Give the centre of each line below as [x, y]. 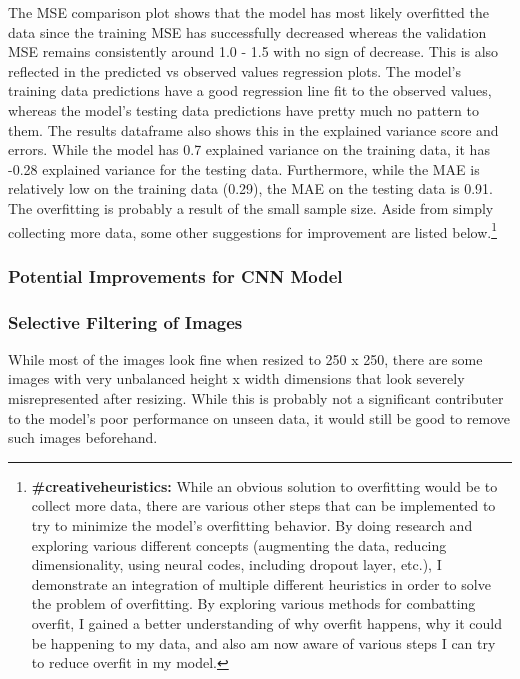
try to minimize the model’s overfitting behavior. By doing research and [252, 525]
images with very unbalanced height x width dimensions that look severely [236, 378]
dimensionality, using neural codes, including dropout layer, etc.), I [236, 564]
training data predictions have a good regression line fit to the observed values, [250, 90]
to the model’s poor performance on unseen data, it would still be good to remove [259, 417]
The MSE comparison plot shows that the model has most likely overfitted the [248, 12]
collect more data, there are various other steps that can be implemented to [263, 505]
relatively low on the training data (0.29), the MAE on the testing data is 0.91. [251, 188]
